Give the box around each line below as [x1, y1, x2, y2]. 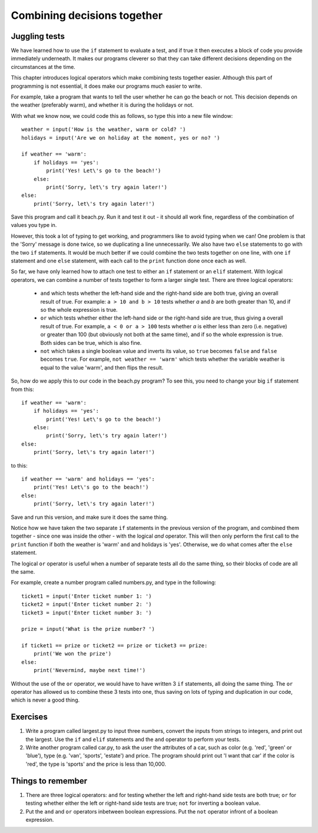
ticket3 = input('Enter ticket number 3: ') [21, 609, 153, 616]
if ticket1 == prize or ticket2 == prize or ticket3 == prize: [21, 643, 208, 649]
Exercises [11, 712, 48, 722]
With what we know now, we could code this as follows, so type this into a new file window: [11, 112, 233, 119]
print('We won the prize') [33, 650, 112, 657]
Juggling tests [11, 31, 65, 41]
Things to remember [11, 776, 88, 786]
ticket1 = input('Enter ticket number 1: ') [21, 592, 153, 600]
